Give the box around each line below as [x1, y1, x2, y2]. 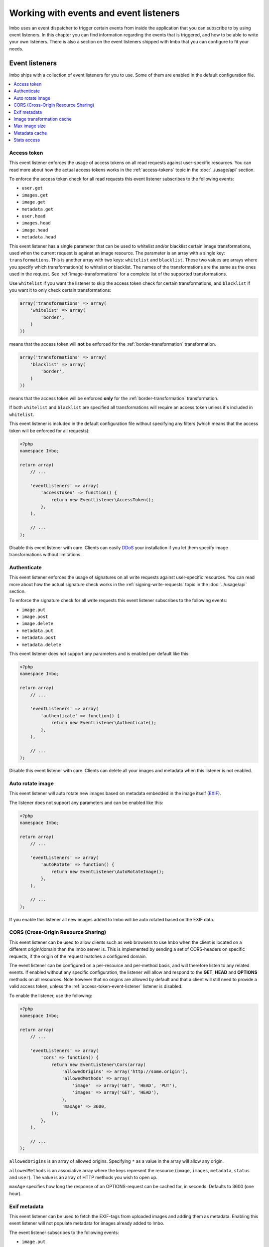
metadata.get [21, 206, 54, 212]
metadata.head [21, 234, 56, 240]
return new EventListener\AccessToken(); [51, 497, 154, 502]
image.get [21, 200, 46, 205]
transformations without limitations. [9, 551, 82, 557]
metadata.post [21, 635, 56, 640]
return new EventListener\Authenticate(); [51, 720, 156, 726]
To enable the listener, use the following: [9, 993, 92, 999]
